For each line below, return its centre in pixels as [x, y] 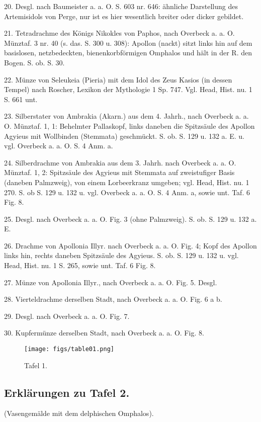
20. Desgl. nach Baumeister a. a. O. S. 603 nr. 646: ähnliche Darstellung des [121, 6]
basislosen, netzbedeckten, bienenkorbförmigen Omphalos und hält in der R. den [128, 53]
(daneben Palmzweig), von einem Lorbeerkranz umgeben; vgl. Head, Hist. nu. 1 [127, 182]
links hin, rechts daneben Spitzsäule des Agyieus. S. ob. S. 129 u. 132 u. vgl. [121, 255]
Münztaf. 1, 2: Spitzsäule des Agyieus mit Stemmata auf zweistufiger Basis [119, 172]
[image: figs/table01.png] [69, 349]
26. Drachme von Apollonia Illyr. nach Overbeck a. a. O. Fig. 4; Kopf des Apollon [130, 245]
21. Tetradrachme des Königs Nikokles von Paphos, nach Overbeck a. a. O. [119, 33]
